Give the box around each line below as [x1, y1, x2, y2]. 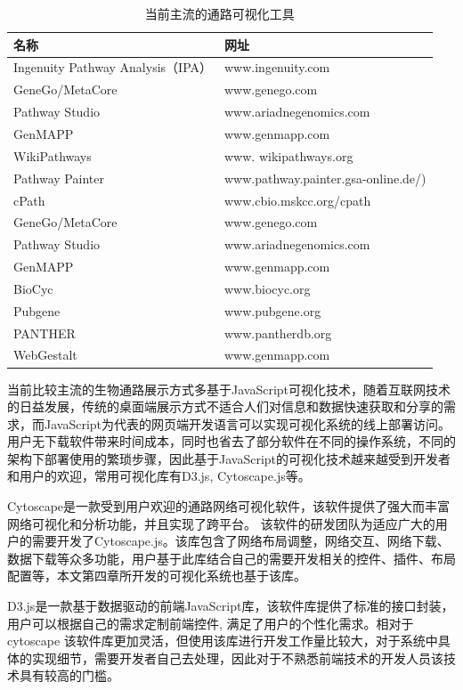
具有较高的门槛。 [19, 666, 119, 685]
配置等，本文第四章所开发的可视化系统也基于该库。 [7, 566, 306, 585]
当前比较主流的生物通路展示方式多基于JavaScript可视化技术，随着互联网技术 [7, 379, 451, 398]
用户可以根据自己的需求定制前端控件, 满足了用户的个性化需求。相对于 [7, 613, 414, 632]
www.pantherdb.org [224, 323, 332, 342]
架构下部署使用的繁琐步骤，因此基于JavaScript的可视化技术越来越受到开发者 [7, 449, 451, 467]
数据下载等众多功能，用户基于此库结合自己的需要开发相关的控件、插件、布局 [7, 548, 456, 567]
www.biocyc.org [224, 279, 311, 297]
